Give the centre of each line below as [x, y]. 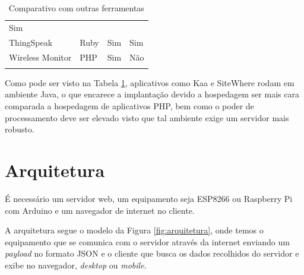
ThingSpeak [31, 42]
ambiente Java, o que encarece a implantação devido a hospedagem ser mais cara [152, 94]
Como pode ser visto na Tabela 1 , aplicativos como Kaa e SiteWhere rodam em [150, 82]
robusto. [20, 129]
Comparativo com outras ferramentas [76, 8]
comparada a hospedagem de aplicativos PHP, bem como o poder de [129, 106]
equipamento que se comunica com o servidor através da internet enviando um [147, 241]
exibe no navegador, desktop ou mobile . [76, 265]
